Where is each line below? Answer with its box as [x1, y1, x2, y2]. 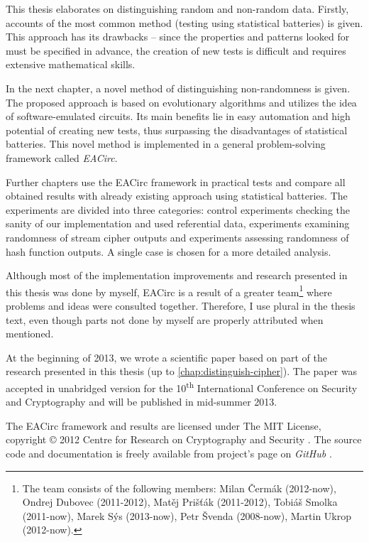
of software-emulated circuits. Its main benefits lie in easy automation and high [6, 109, 351, 124]
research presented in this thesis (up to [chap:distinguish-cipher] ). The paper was [6, 364, 358, 379]
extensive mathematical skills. [6, 57, 136, 72]
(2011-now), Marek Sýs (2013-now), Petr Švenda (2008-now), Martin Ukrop [22, 508, 352, 523]
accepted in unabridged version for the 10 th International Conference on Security [6, 378, 358, 395]
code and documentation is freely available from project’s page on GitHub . [6, 445, 332, 460]
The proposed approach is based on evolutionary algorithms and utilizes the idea [6, 94, 357, 109]
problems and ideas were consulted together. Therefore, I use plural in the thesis [6, 298, 356, 313]
